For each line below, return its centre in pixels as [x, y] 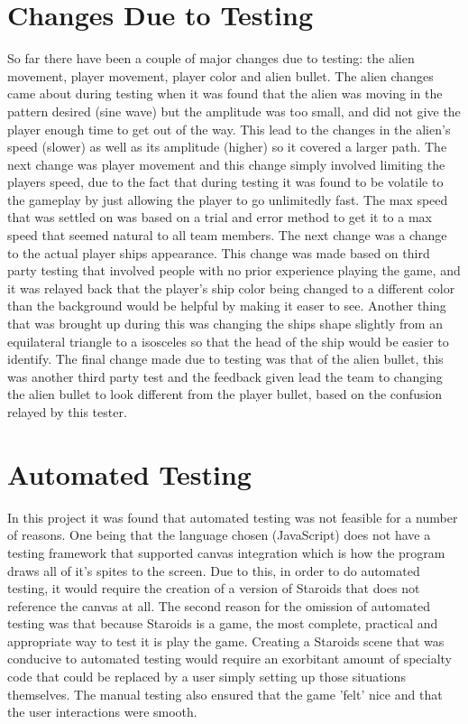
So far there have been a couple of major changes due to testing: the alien [211, 58]
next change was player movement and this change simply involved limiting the [226, 164]
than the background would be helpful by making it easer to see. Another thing [227, 306]
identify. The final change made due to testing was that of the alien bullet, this [225, 359]
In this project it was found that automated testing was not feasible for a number [233, 517]
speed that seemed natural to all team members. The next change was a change [227, 235]
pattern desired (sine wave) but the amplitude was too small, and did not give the [234, 111]
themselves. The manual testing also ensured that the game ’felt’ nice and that [225, 694]
